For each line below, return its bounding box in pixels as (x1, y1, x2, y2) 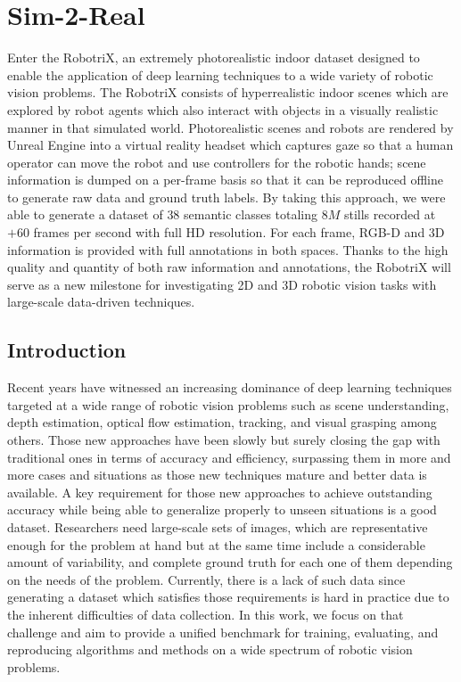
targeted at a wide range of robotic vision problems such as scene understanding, (7, 395, 449, 414)
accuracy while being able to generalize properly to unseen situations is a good (7, 500, 437, 519)
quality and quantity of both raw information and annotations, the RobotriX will (7, 258, 451, 276)
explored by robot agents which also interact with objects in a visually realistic (7, 100, 439, 119)
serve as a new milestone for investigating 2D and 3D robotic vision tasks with (7, 275, 437, 293)
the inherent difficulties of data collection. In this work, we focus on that (7, 604, 404, 623)
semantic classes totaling (184, 205, 318, 224)
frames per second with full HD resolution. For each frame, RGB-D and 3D (33, 223, 445, 242)
